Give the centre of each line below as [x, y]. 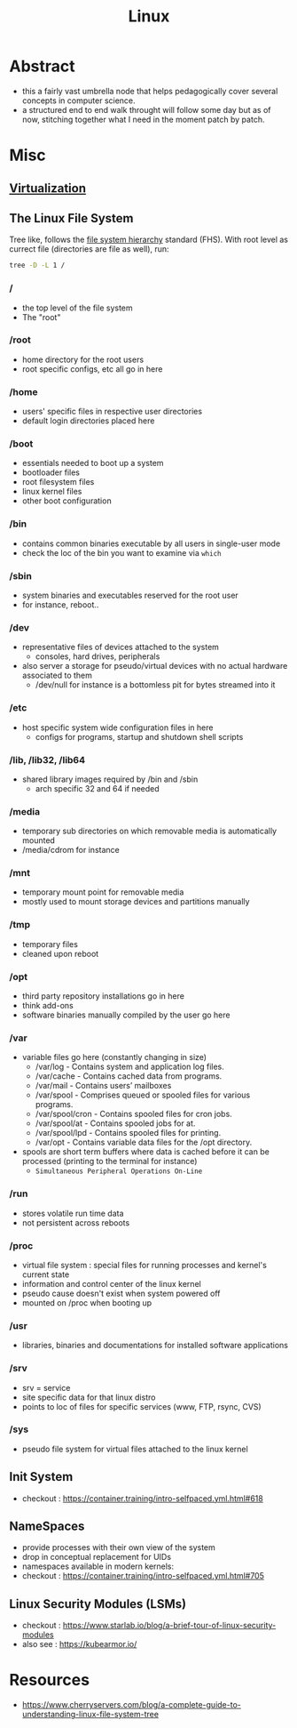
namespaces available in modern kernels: [98, 1566]
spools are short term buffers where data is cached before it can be [146, 1152]
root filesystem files [58, 482]
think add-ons [47, 1006]
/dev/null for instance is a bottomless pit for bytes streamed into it [155, 685]
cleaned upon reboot [60, 953]
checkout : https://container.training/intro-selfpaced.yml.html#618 [142, 1498]
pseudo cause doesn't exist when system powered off [121, 1293]
